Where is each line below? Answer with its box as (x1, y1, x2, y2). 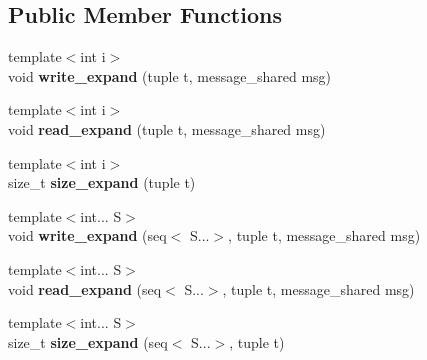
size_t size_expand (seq (8, 331, 168, 352)
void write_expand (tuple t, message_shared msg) (8, 65, 332, 86)
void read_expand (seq (8, 278, 162, 299)
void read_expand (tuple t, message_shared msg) (8, 118, 326, 139)
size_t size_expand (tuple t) (8, 172, 196, 193)
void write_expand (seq (8, 225, 167, 246)
